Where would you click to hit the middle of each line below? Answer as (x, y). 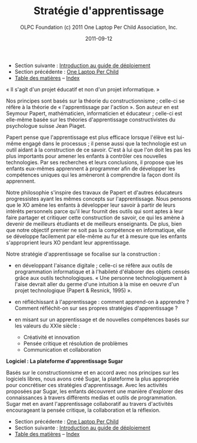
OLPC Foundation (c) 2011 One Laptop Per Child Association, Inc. (99, 27)
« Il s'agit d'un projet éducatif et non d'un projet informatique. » (83, 89)
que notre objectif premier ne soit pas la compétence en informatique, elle (96, 230)
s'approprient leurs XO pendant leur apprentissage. (68, 242)
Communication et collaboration (62, 349)
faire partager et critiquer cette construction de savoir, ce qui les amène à (95, 217)
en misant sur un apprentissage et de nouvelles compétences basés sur (102, 319)
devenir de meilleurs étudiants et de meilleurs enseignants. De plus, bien (94, 224)
